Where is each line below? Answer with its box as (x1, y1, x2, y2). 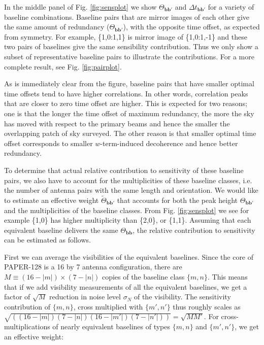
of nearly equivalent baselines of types (52, 321, 171, 332)
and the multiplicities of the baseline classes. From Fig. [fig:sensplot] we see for (4, 204, 249, 215)
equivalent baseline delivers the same (4, 224, 118, 235)
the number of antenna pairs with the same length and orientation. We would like (4, 185, 258, 195)
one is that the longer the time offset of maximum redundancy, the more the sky (4, 108, 254, 118)
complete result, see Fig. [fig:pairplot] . (4, 61, 122, 72)
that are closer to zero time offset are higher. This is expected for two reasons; (4, 98, 247, 109)
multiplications (4, 321, 50, 332)
